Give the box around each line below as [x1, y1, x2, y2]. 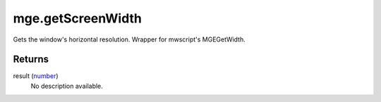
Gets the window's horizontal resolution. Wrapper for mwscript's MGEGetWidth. [13, 35, 246, 44]
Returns [13, 53, 49, 65]
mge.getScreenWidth [13, 11, 143, 26]
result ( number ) [13, 72, 59, 80]
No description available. [30, 82, 104, 90]
